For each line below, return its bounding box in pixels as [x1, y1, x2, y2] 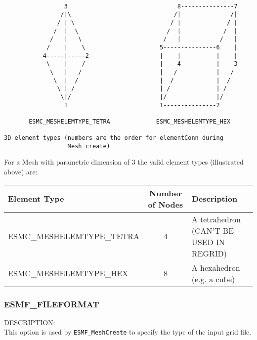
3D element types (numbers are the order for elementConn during [4, 134, 223, 142]
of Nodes [148, 198, 183, 210]
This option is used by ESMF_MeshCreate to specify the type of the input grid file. [4, 327, 252, 337]
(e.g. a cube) [191, 273, 235, 285]
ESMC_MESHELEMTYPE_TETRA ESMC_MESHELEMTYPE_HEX [29, 118, 231, 125]
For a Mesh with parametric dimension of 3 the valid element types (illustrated [4, 157, 244, 167]
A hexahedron [191, 261, 240, 273]
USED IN [191, 236, 225, 248]
